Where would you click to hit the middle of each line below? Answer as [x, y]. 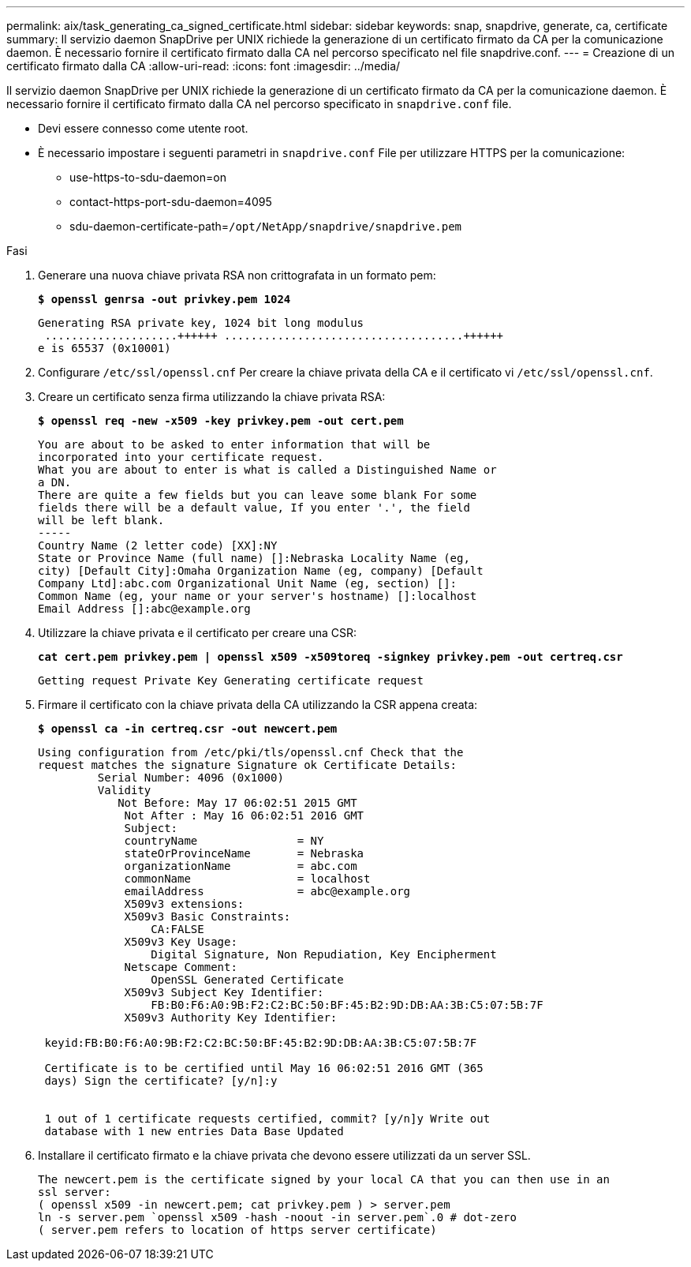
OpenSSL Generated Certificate [247, 980]
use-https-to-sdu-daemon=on [148, 177]
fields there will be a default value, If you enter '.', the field [254, 508]
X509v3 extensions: [184, 904]
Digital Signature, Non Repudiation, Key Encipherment [324, 954]
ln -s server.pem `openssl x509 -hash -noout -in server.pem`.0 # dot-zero [277, 1217]
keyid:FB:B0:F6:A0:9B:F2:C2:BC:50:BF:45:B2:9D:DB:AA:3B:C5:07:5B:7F [261, 1043]
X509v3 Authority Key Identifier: [231, 1018]
